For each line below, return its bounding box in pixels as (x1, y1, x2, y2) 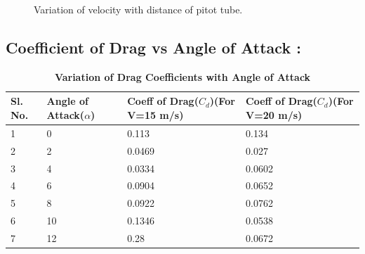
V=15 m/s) (127, 107, 184, 122)
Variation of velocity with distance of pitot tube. (34, 2, 243, 16)
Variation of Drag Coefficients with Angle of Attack (54, 69, 311, 84)
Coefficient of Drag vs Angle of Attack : (6, 36, 301, 58)
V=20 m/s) (246, 107, 303, 122)
